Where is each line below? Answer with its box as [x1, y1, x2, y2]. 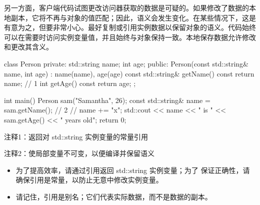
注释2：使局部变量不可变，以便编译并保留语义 [4, 148, 154, 158]
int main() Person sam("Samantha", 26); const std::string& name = [4, 94, 210, 105]
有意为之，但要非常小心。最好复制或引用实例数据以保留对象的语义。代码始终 [4, 22, 256, 32]
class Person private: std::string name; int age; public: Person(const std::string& [4, 58, 248, 68]
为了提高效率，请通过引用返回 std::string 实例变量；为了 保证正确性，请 [15, 164, 250, 175]
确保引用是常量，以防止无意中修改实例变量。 [15, 174, 163, 185]
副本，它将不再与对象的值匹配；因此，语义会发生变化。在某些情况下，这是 [10, 12, 256, 22]
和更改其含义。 [4, 41, 53, 52]
